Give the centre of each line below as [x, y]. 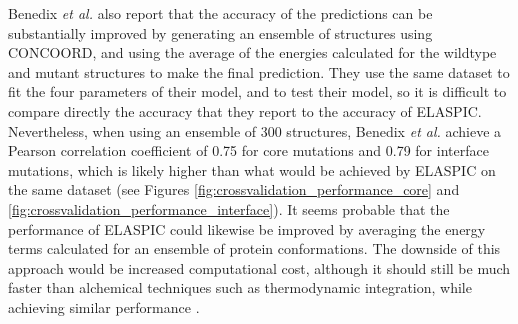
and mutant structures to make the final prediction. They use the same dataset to [259, 71]
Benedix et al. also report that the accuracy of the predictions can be [220, 13]
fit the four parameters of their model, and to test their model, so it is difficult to [257, 91]
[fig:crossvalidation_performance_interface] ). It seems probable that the [229, 208]
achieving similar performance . [104, 306]
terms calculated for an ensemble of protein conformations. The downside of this [254, 248]
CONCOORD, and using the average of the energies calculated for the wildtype [252, 52]
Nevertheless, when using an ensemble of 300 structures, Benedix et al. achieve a [255, 130]
